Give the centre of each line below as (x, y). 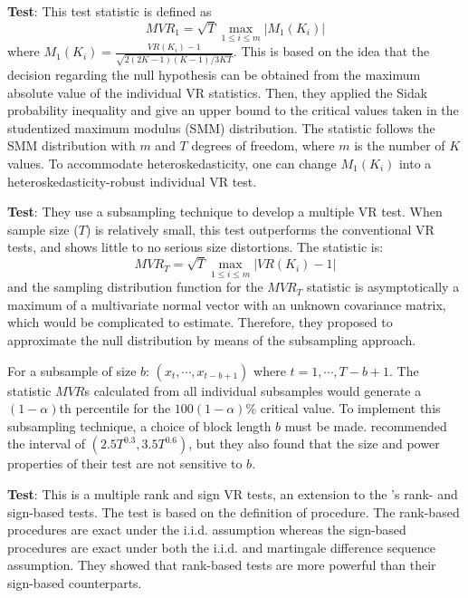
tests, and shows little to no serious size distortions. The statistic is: (196, 247)
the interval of (46, 444)
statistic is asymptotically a (383, 287)
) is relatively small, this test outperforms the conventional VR (260, 229)
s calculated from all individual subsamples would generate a (253, 390)
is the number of (400, 145)
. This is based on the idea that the (331, 51)
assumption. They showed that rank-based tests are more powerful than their (222, 565)
